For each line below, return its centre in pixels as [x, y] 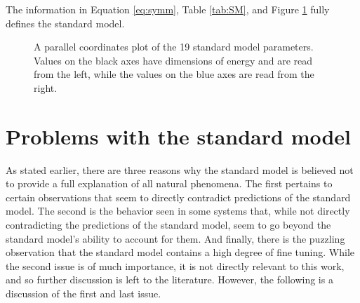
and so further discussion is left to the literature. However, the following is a [169, 280]
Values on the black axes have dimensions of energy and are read [173, 60]
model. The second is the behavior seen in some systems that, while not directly [178, 211]
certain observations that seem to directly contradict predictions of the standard [178, 197]
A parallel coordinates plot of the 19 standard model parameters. [174, 47]
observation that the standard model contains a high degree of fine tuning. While [180, 252]
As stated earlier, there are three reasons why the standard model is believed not [180, 169]
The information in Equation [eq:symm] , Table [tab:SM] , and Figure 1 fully [168, 9]
